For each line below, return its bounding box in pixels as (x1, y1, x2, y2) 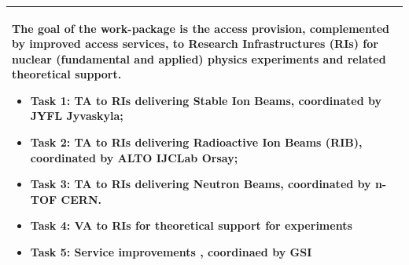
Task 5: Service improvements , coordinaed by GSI (30, 244, 312, 260)
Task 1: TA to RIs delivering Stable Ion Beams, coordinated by (30, 92, 382, 108)
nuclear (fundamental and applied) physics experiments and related (12, 50, 386, 67)
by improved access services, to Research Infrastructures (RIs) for (12, 35, 378, 52)
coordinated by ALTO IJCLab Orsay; (30, 149, 238, 165)
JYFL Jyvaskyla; (30, 107, 123, 124)
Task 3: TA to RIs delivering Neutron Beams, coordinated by (30, 176, 371, 192)
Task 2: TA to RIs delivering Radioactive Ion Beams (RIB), (30, 134, 363, 151)
